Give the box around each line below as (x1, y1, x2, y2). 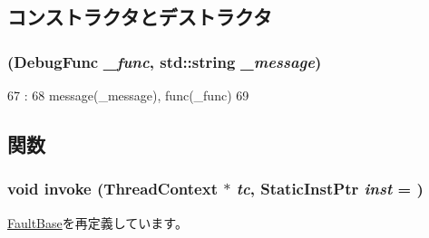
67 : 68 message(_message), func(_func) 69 (7, 86, 249, 104)
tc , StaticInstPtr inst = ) (236, 177, 424, 200)
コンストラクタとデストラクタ (7, 3, 272, 31)
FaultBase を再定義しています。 (7, 213, 188, 232)
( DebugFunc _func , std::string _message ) (7, 50, 322, 72)
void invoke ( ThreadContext (7, 177, 218, 200)
